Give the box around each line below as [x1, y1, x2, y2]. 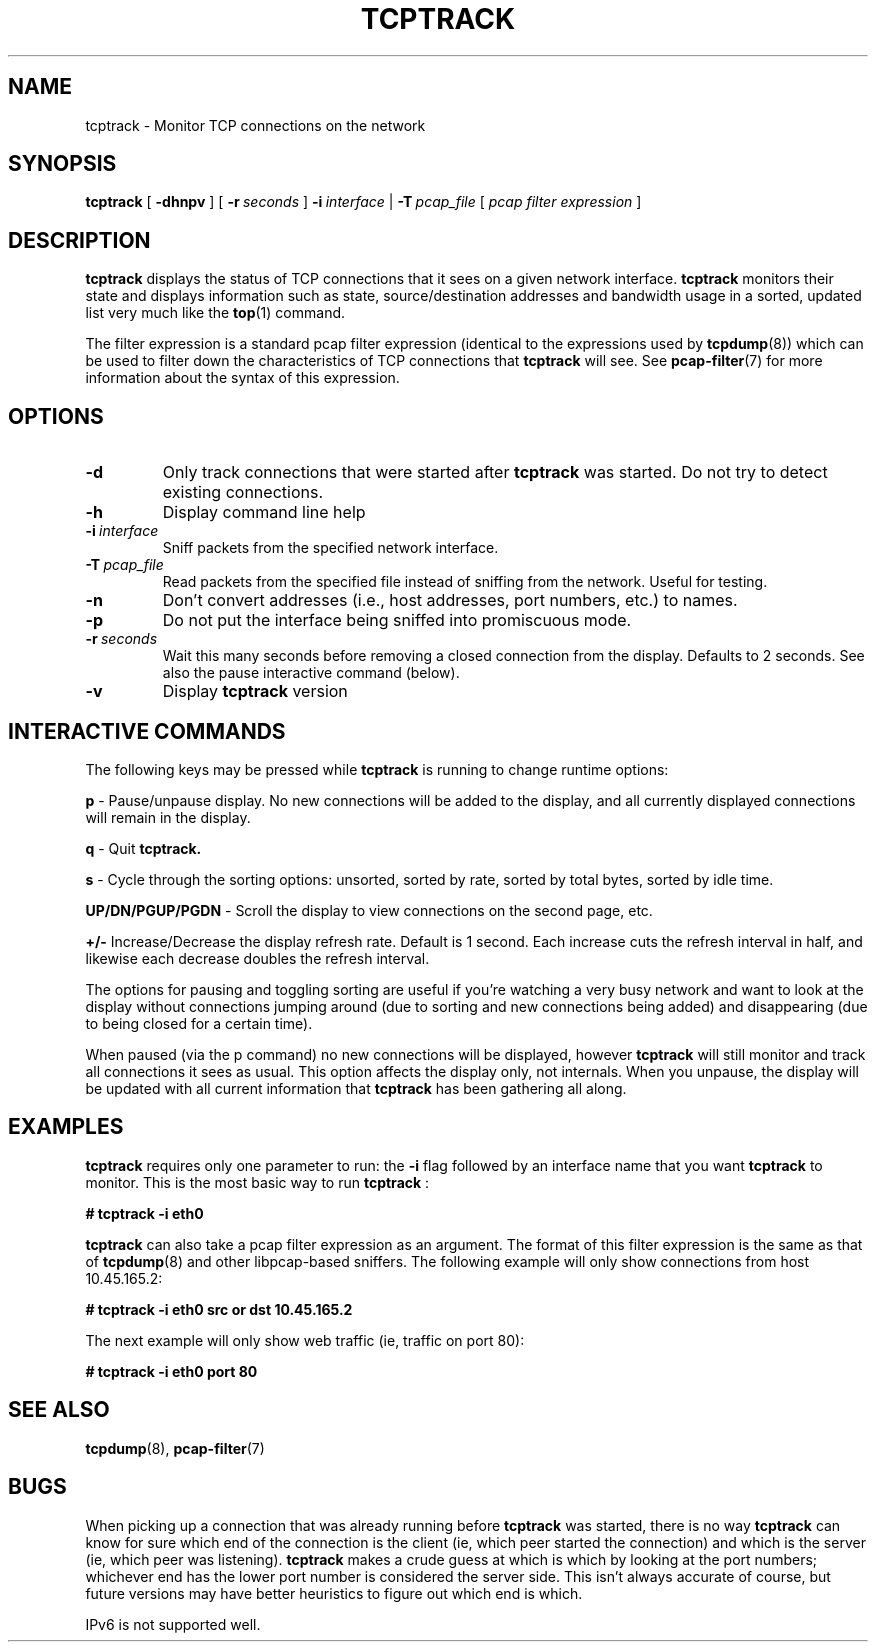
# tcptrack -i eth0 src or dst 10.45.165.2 [85, 1300, 353, 1318]
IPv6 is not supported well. [85, 1615, 261, 1633]
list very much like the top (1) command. [85, 304, 346, 322]
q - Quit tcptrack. [85, 839, 202, 857]
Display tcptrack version [162, 681, 348, 702]
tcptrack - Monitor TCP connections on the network [85, 116, 426, 134]
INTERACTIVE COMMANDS [8, 718, 286, 744]
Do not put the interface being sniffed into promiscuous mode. [162, 610, 632, 631]
